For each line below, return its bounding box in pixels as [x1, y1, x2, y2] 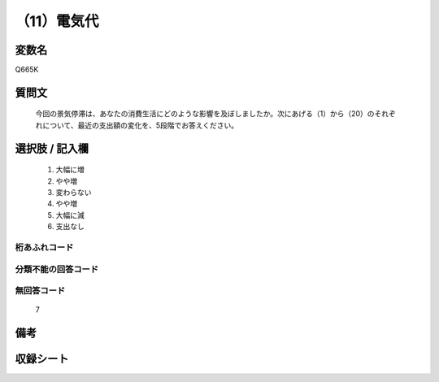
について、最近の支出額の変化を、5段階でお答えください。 [41, 120, 239, 130]
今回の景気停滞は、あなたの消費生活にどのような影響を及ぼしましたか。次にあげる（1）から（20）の [35, 109, 375, 119]
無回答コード [15, 285, 66, 297]
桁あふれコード [15, 241, 74, 253]
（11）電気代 [15, 12, 99, 30]
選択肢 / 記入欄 [15, 141, 89, 155]
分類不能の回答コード [15, 263, 99, 275]
